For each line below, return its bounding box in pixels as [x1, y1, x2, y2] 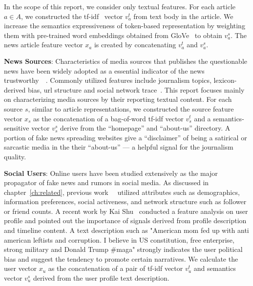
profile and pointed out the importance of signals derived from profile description [4, 215, 247, 226]
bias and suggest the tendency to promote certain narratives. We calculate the [4, 253, 238, 264]
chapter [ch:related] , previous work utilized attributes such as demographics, [4, 187, 240, 197]
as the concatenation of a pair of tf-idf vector [48, 263, 183, 273]
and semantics [193, 263, 236, 273]
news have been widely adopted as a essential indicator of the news [4, 65, 205, 76]
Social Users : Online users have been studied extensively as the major [4, 168, 218, 178]
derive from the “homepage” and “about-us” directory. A [60, 123, 231, 133]
